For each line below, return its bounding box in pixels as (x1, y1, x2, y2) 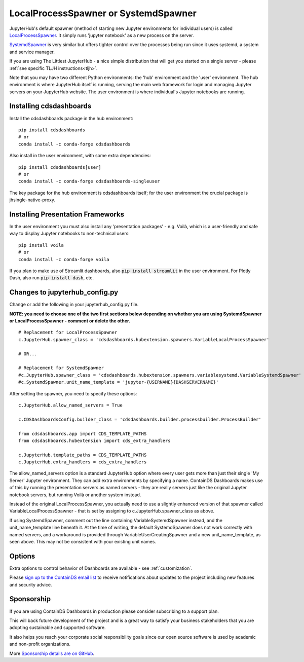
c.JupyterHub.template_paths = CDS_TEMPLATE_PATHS (18, 452, 147, 458)
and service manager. (9, 49, 55, 55)
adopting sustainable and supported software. (9, 624, 106, 631)
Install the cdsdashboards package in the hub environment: (9, 115, 134, 121)
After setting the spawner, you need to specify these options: (9, 390, 137, 396)
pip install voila (18, 242, 64, 248)
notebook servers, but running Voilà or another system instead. (9, 492, 141, 498)
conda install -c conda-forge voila (18, 256, 109, 262)
